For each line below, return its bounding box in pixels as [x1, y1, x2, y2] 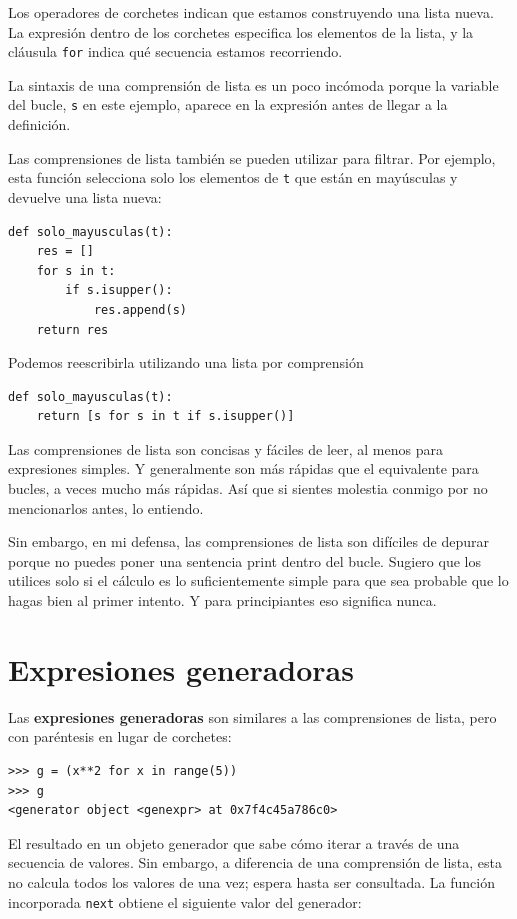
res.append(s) [93, 302, 187, 317]
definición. [8, 114, 71, 135]
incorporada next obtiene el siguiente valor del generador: [8, 891, 362, 912]
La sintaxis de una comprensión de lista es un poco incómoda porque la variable [8, 74, 499, 95]
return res [36, 322, 109, 337]
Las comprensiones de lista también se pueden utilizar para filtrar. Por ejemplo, [8, 147, 496, 168]
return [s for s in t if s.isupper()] [36, 409, 295, 424]
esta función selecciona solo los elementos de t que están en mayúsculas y [8, 167, 458, 188]
